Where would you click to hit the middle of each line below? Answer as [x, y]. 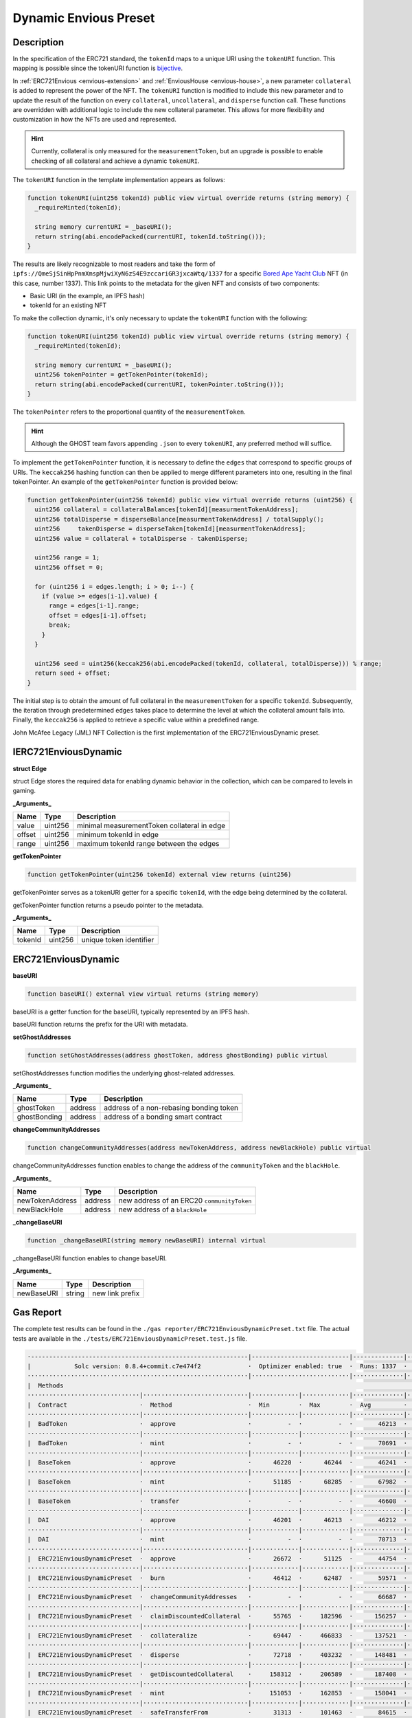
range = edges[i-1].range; [94, 606]
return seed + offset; [73, 673]
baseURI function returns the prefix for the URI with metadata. [100, 1025]
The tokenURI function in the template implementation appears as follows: [119, 179]
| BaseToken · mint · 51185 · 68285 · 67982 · [217, 1482]
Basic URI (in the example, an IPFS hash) [88, 296]
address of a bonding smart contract [163, 1117]
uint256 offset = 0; [69, 567]
